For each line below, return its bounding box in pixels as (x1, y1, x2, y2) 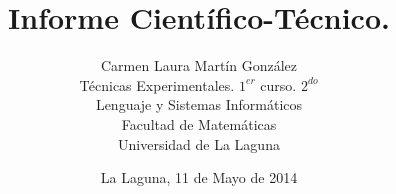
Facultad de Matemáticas (121, 113, 277, 134)
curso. (260, 74, 297, 95)
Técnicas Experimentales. (79, 74, 235, 95)
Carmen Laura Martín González (100, 55, 298, 76)
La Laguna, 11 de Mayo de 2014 (100, 167, 298, 188)
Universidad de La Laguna (118, 133, 280, 154)
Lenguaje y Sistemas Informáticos (95, 94, 303, 115)
